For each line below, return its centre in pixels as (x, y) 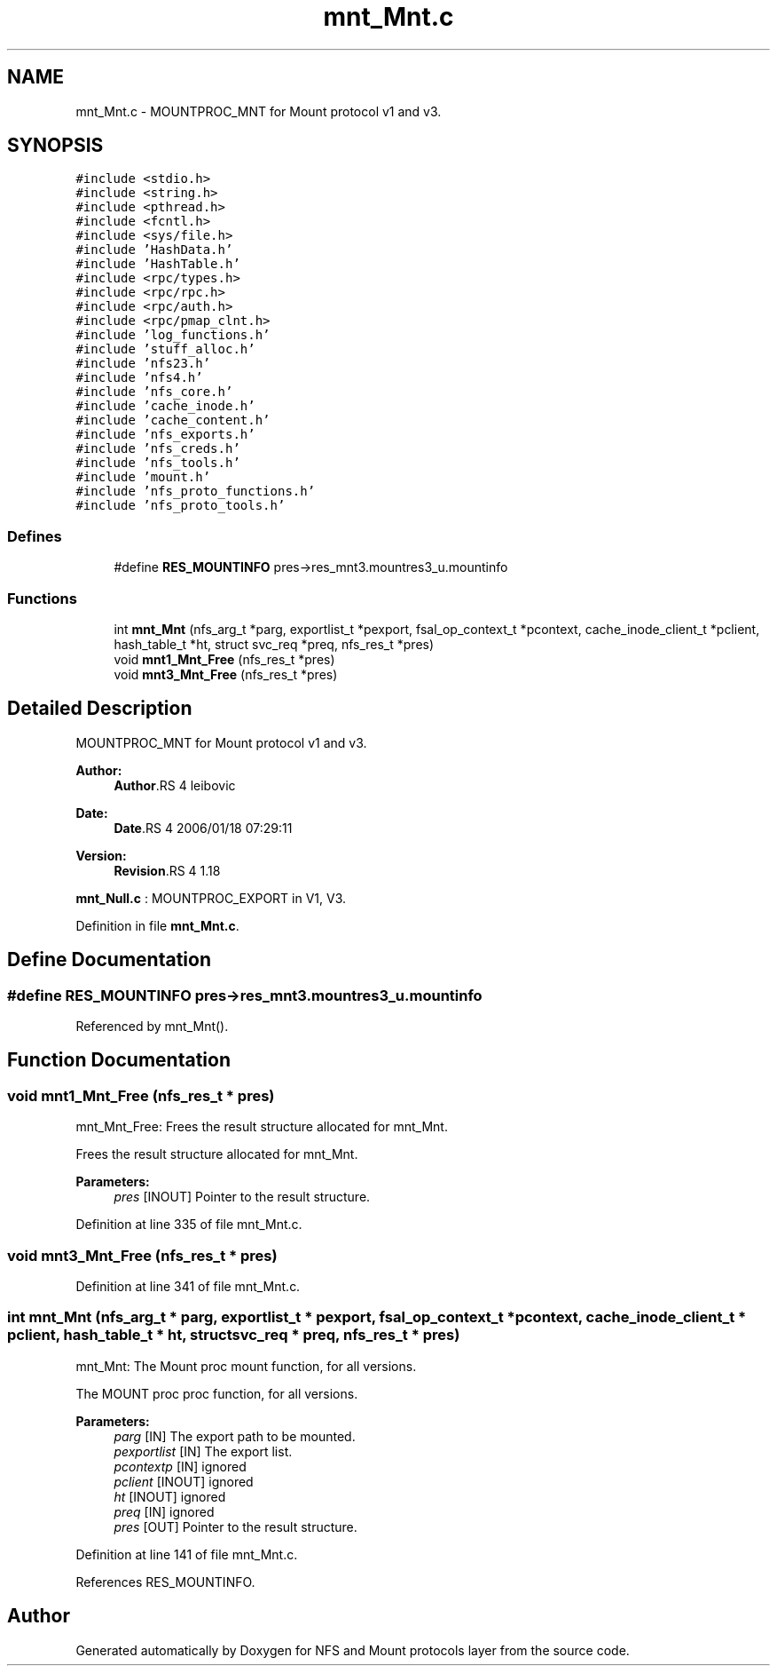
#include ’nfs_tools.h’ (158, 463)
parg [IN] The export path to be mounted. (235, 1436)
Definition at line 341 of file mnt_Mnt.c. (188, 1286)
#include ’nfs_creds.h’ (158, 449)
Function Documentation (119, 1060)
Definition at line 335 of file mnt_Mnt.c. (189, 1225)
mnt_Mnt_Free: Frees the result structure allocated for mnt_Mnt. (262, 1127)
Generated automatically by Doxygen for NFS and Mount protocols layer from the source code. (353, 1650)
